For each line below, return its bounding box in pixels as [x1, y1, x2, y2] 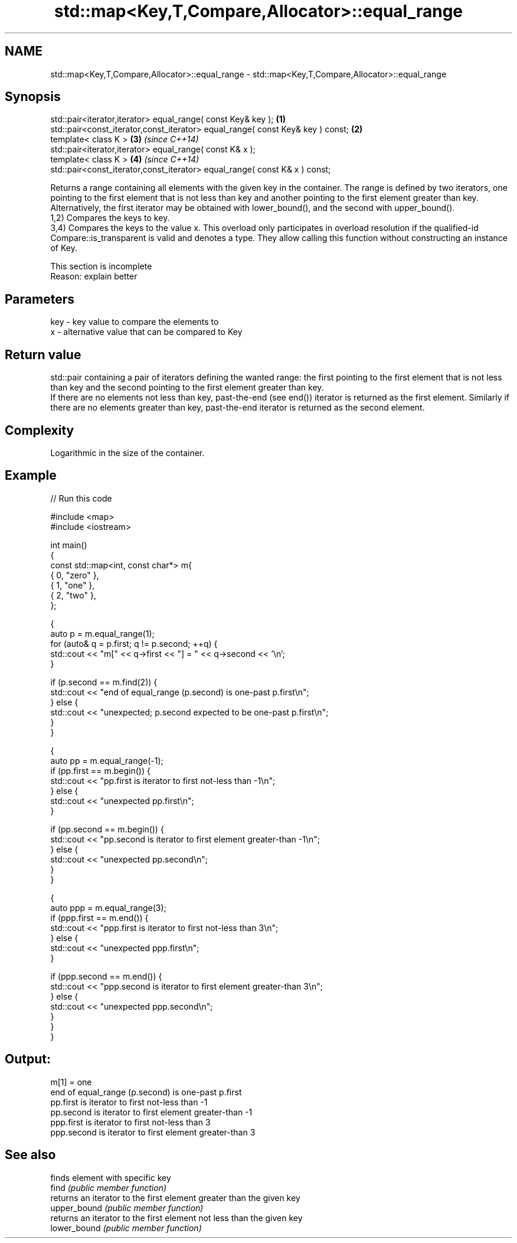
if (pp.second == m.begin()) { [50, 824, 164, 834]
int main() [50, 539, 87, 550]
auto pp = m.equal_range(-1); [50, 755, 163, 766]
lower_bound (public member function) [50, 1222, 202, 1233]
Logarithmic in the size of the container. [50, 447, 205, 458]
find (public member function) [50, 1182, 167, 1193]
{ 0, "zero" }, [50, 570, 99, 580]
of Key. [50, 243, 77, 253]
